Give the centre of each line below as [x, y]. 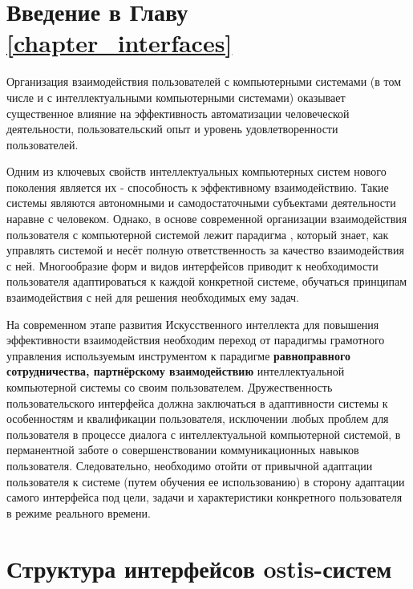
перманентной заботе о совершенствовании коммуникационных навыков [183, 450]
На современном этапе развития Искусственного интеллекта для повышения [193, 324]
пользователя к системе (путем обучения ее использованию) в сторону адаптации [206, 481]
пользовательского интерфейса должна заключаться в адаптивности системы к [197, 402]
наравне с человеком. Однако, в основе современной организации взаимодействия [207, 219]
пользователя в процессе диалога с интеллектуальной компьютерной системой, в [204, 434]
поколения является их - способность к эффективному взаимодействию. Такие [198, 187]
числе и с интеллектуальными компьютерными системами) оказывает [176, 97]
